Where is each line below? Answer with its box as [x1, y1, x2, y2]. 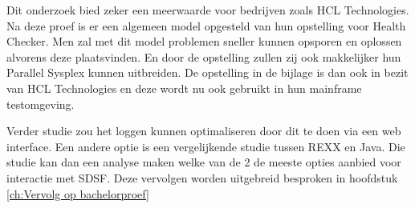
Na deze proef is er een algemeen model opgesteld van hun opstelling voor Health [6, 17, 406, 34]
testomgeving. [6, 95, 75, 112]
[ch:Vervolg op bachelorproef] [6, 185, 149, 202]
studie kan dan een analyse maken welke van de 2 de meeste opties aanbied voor [6, 154, 401, 170]
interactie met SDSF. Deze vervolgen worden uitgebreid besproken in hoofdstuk [6, 169, 398, 186]
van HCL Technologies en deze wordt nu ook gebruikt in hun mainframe [6, 79, 362, 96]
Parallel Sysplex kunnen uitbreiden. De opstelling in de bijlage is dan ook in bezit [6, 64, 409, 81]
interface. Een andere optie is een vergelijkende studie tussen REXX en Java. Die [6, 138, 405, 154]
